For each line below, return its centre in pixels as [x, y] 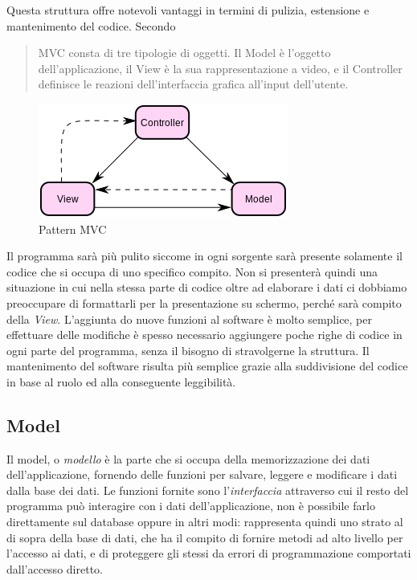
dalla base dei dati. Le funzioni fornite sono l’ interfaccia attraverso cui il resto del [208, 490]
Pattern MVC [73, 229]
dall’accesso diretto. [55, 568]
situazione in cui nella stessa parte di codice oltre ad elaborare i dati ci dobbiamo [207, 287]
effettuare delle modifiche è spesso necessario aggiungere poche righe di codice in [204, 335]
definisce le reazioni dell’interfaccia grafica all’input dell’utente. [193, 84]
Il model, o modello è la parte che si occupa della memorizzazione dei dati [188, 458]
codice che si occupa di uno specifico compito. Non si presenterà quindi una [192, 271]
